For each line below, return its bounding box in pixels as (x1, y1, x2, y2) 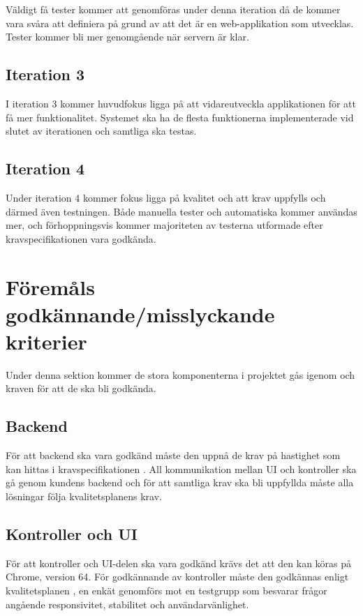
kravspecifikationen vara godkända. (6, 231, 156, 246)
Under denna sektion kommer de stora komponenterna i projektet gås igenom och (6, 367, 355, 382)
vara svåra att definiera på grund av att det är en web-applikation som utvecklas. (6, 15, 354, 30)
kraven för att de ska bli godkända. (6, 381, 156, 396)
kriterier (6, 326, 87, 355)
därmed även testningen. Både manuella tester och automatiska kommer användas (6, 204, 357, 218)
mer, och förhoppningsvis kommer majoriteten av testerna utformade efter (6, 218, 323, 232)
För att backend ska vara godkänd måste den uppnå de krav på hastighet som (6, 448, 341, 463)
